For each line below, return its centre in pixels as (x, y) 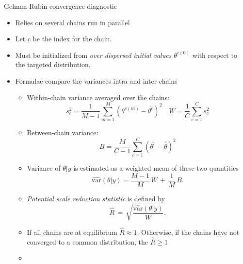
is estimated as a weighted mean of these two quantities (156, 168)
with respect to (215, 55)
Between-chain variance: (63, 132)
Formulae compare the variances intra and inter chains (96, 80)
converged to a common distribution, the (88, 241)
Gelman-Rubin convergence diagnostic (60, 6)
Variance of (44, 168)
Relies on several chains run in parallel (73, 22)
